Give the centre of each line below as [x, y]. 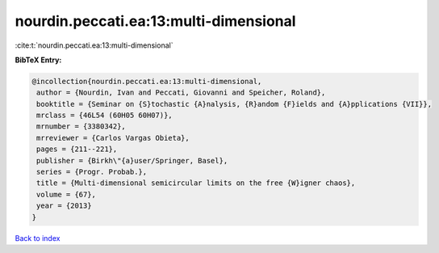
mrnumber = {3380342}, [82, 126]
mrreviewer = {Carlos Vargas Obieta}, [113, 138]
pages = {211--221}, [77, 149]
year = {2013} [64, 206]
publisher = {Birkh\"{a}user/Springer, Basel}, [132, 160]
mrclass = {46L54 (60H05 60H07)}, [105, 116]
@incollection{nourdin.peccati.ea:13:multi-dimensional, [147, 81]
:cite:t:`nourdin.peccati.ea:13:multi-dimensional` [94, 45]
